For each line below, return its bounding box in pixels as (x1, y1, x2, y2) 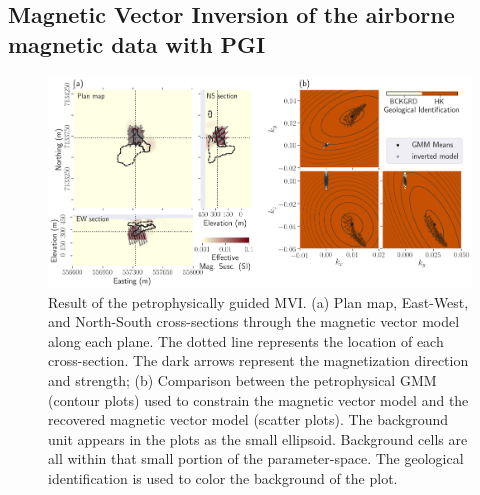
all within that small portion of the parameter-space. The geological (48, 448, 464, 469)
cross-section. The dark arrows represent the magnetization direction (48, 350, 469, 371)
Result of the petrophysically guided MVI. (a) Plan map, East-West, (48, 291, 469, 312)
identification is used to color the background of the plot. (48, 467, 398, 488)
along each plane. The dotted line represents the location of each (48, 330, 444, 351)
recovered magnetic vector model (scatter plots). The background (48, 409, 449, 430)
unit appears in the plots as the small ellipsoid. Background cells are (48, 428, 468, 449)
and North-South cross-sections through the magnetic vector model (48, 311, 460, 332)
